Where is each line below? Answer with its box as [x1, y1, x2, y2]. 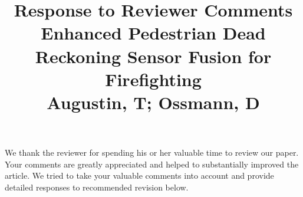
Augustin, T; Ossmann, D [47, 90, 260, 114]
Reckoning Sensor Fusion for [35, 44, 272, 68]
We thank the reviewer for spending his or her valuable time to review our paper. [5, 146, 299, 159]
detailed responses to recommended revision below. [5, 180, 189, 193]
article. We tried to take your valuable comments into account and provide [5, 169, 274, 182]
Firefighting [105, 67, 202, 91]
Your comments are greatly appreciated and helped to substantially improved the [5, 157, 299, 170]
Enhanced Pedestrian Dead [41, 21, 266, 45]
